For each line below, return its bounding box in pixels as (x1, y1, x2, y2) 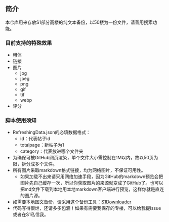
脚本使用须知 (5, 117, 37, 124)
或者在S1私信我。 (12, 211, 49, 217)
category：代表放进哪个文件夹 (20, 148, 83, 154)
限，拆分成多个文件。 (12, 161, 57, 167)
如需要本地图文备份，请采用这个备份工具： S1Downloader (12, 199, 132, 205)
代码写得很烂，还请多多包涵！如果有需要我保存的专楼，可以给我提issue (12, 205, 161, 211)
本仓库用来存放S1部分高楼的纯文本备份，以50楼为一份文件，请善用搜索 (5, 19, 153, 25)
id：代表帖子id (20, 136, 51, 142)
